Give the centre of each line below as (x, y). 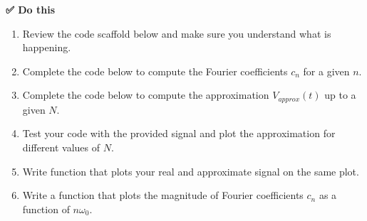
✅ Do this (30, 9)
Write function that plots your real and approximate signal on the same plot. (191, 171)
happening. (47, 47)
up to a (340, 95)
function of (46, 209)
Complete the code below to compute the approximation (146, 95)
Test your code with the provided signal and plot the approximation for (179, 133)
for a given (326, 71)
